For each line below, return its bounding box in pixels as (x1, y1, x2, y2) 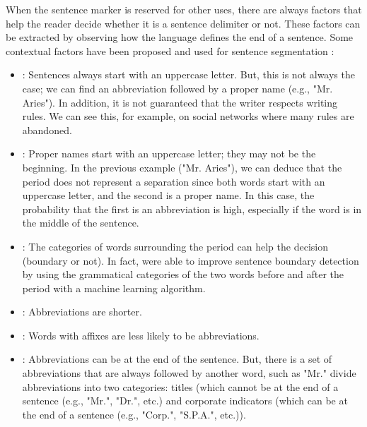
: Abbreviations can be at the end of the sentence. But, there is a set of (22, 351, 332, 366)
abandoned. (22, 122, 72, 137)
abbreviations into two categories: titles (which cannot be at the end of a (22, 379, 339, 394)
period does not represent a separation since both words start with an (22, 174, 325, 188)
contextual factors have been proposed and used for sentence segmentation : (6, 43, 334, 58)
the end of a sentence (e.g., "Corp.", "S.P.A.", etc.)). (22, 407, 246, 421)
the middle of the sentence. (22, 215, 139, 230)
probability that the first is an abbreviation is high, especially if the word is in (22, 201, 362, 216)
